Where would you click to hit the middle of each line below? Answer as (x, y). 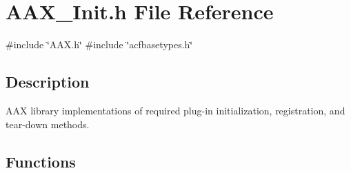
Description (48, 82)
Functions (41, 161)
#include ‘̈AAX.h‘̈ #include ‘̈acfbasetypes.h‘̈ (99, 44)
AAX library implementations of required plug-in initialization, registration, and (175, 110)
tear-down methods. (48, 124)
